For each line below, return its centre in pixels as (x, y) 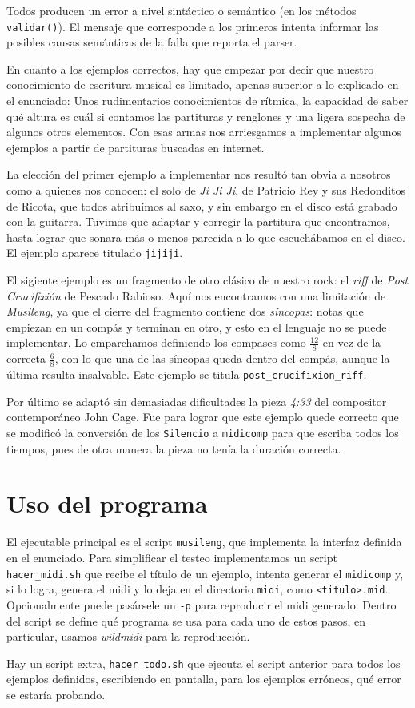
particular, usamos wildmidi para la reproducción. (128, 636)
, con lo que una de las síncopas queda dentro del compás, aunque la (222, 358)
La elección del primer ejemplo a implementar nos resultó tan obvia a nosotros (199, 174)
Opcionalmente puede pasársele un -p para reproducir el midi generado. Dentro (202, 604)
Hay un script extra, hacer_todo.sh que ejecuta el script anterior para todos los (204, 663)
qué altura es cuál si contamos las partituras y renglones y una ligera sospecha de (206, 116)
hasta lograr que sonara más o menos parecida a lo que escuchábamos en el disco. (206, 237)
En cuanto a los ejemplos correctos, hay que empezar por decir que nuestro (190, 68)
